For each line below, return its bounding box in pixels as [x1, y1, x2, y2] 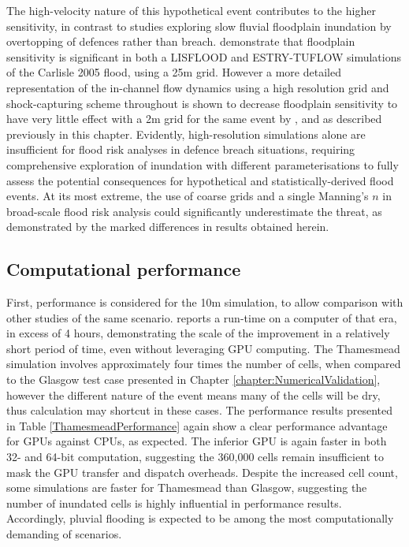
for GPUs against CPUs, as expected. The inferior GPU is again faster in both [6, 433, 387, 449]
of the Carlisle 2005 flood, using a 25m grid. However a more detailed [6, 64, 341, 80]
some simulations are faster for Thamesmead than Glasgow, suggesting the [6, 479, 367, 496]
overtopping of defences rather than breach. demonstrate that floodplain [6, 33, 355, 50]
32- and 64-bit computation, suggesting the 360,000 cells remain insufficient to [6, 448, 385, 465]
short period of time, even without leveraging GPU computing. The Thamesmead [6, 340, 400, 356]
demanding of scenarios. [6, 526, 122, 542]
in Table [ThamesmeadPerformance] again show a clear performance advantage [6, 417, 388, 434]
